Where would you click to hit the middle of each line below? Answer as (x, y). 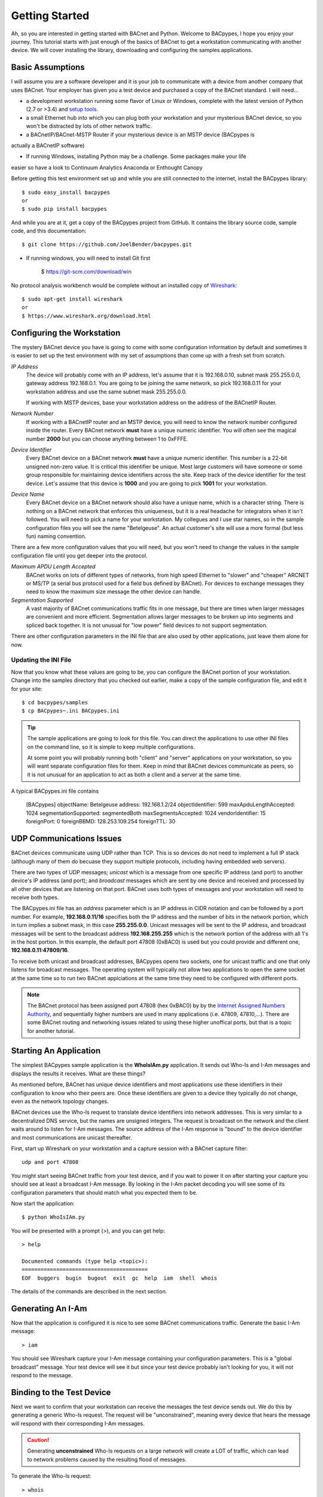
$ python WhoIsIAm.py (53, 1217)
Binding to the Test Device (61, 1392)
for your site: (27, 689)
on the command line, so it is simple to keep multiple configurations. (111, 747)
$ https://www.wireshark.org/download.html (86, 316)
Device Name (28, 494)
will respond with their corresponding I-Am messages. (78, 1423)
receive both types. (35, 898)
